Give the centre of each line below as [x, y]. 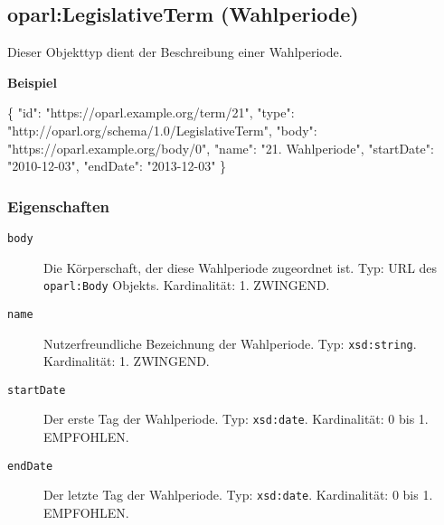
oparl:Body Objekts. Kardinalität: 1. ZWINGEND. [187, 285]
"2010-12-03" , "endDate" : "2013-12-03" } [117, 166]
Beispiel [32, 82]
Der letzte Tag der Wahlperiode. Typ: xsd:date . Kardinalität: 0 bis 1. [238, 495]
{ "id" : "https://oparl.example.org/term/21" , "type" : [151, 112]
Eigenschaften [59, 206]
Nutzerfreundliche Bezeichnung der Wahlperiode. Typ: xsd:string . [230, 343]
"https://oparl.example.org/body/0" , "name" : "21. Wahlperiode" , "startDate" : [221, 148]
